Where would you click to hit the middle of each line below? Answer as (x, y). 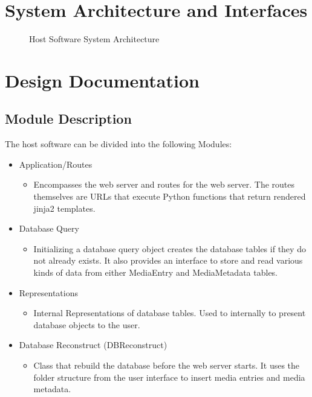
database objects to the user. (87, 324)
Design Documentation (102, 80)
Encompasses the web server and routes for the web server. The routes (164, 184)
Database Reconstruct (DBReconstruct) (93, 345)
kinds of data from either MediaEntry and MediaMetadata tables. (156, 272)
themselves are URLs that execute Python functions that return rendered (170, 196)
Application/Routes (56, 164)
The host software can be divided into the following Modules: (119, 144)
